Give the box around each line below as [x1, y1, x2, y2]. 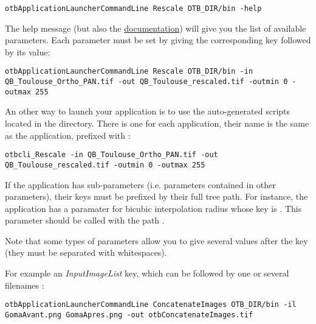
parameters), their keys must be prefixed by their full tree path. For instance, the [5, 190, 308, 203]
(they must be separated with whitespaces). [5, 246, 167, 259]
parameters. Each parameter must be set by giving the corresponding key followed [5, 33, 311, 46]
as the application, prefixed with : [5, 129, 131, 141]
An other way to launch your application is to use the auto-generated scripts [5, 105, 290, 118]
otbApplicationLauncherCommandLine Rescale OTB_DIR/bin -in [5, 67, 253, 76]
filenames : [5, 278, 44, 291]
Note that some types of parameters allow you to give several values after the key [5, 234, 308, 247]
